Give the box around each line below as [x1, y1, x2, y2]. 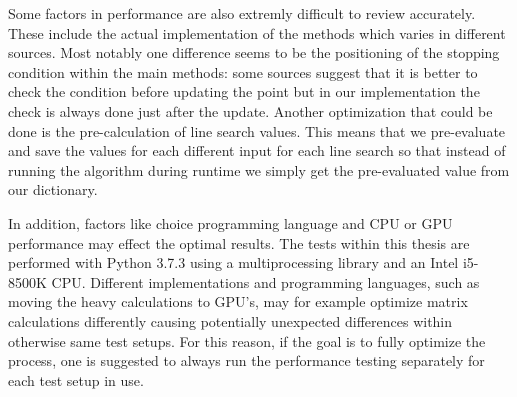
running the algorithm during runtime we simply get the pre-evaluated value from [8, 159, 510, 180]
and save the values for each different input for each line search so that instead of [8, 140, 506, 161]
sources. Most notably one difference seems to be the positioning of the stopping [8, 42, 500, 63]
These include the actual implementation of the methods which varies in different [8, 22, 506, 43]
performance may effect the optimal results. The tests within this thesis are [8, 232, 470, 253]
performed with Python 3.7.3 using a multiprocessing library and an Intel [8, 252, 459, 273]
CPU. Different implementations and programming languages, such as [51, 271, 480, 292]
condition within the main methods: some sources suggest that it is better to [8, 61, 478, 82]
